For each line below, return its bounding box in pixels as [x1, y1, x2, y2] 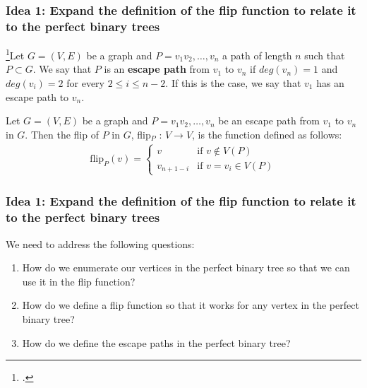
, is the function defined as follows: [192, 127, 342, 141]
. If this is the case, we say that [165, 75, 301, 90]
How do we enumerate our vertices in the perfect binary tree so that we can [22, 260, 350, 275]
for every [66, 75, 105, 90]
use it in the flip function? [22, 274, 136, 288]
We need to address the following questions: [6, 236, 195, 251]
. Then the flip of [25, 127, 99, 141]
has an [316, 75, 344, 90]
